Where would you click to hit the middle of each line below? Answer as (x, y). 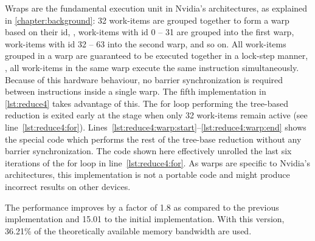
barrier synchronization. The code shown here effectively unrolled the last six (148, 151)
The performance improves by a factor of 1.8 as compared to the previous (142, 207)
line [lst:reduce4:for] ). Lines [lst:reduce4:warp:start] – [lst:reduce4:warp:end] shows (156, 127)
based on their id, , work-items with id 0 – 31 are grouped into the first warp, (150, 32)
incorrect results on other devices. (68, 186)
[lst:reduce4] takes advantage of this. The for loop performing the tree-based (147, 103)
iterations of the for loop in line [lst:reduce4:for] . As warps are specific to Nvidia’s (158, 162)
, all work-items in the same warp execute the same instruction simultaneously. (152, 67)
